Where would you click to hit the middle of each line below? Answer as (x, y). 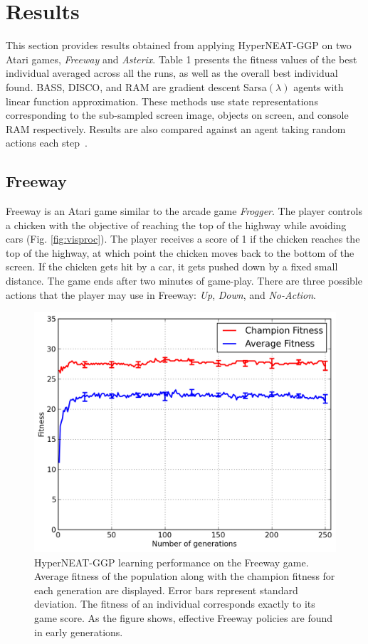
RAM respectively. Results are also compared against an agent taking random (176, 128)
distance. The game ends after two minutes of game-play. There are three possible (184, 281)
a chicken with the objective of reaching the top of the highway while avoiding (176, 225)
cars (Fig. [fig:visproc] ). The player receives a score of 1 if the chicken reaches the (183, 239)
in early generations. (79, 632)
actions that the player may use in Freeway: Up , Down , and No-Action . (161, 294)
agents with (319, 86)
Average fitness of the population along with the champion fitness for (185, 576)
